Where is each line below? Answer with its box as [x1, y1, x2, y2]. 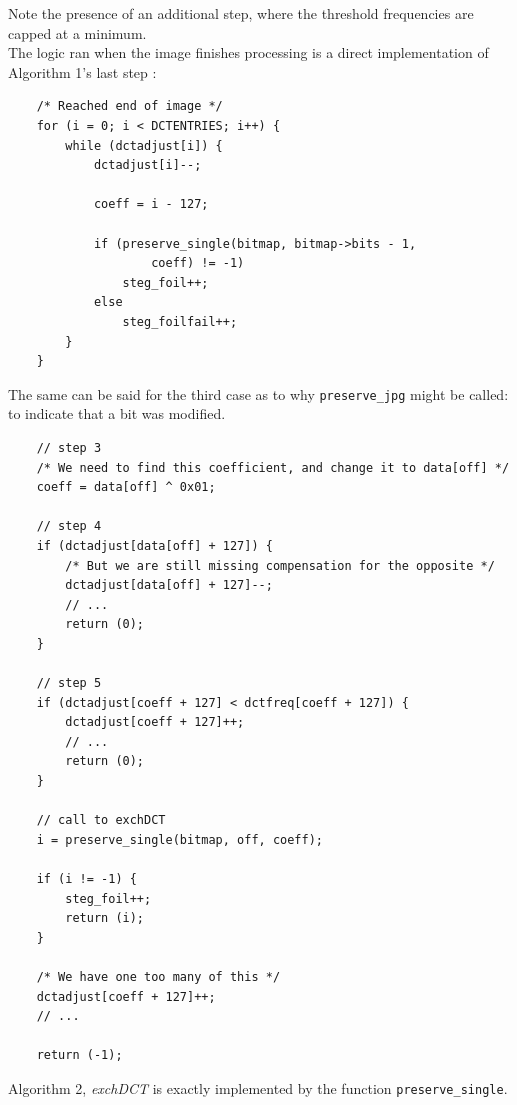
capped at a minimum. [8, 22, 147, 43]
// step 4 [36, 519, 102, 534]
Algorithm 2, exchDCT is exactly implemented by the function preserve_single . [8, 1077, 508, 1098]
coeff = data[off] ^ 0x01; [36, 480, 216, 495]
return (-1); [36, 1048, 123, 1063]
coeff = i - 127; [93, 197, 209, 212]
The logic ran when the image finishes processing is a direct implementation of [8, 42, 489, 63]
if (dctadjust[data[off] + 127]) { [36, 538, 273, 553]
